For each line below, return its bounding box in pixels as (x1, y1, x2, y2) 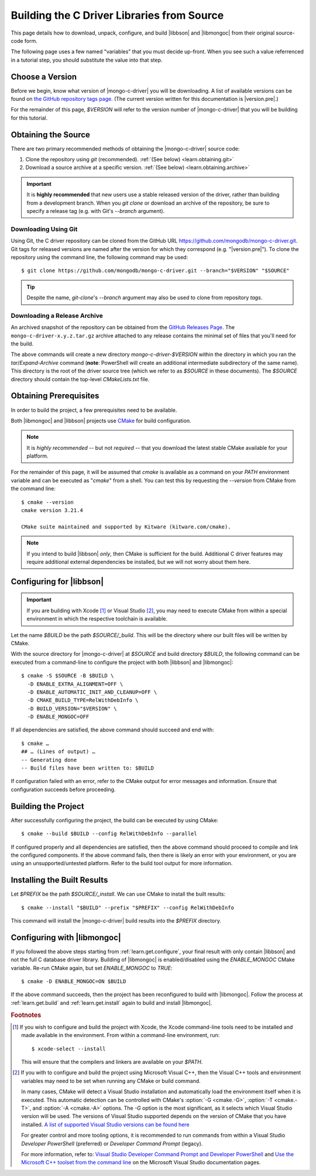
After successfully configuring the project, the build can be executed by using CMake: (11, 816, 219, 823)
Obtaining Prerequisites (11, 391, 99, 401)
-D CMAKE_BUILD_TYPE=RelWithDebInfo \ (27, 697, 139, 704)
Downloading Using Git (11, 225, 78, 233)
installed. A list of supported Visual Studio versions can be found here (21, 1121, 190, 1128)
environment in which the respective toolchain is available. (26, 615, 168, 622)
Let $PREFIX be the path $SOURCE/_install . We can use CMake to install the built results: (11, 890, 225, 897)
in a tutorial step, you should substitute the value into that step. (11, 56, 163, 63)
